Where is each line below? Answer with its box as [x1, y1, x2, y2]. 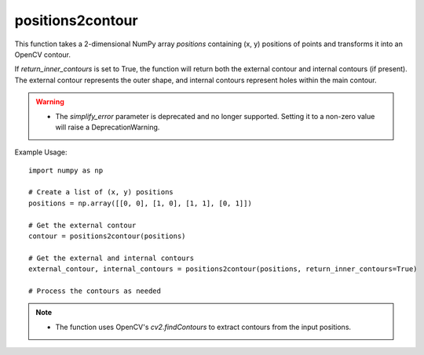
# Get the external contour [28, 220, 137, 230]
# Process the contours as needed [28, 286, 161, 295]
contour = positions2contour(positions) [28, 232, 186, 241]
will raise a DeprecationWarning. [55, 122, 160, 132]
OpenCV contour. [14, 49, 71, 59]
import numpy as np [28, 165, 104, 175]
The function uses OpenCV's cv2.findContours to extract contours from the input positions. [55, 322, 352, 331]
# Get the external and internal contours [28, 253, 195, 263]
